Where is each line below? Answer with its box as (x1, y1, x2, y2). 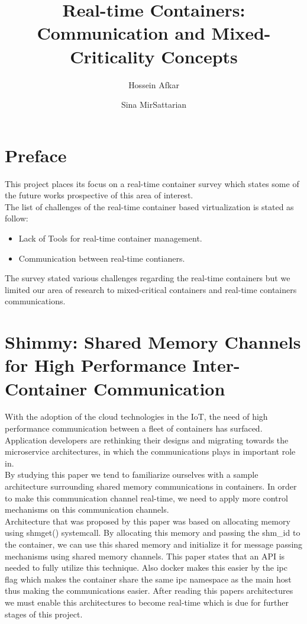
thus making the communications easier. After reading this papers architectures (5, 584, 293, 597)
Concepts (161, 44, 238, 68)
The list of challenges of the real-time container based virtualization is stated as (5, 200, 294, 213)
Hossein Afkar (128, 78, 179, 91)
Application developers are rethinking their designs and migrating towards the (5, 433, 289, 446)
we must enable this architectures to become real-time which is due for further (5, 596, 289, 608)
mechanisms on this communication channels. (5, 503, 169, 516)
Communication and (37, 21, 205, 45)
